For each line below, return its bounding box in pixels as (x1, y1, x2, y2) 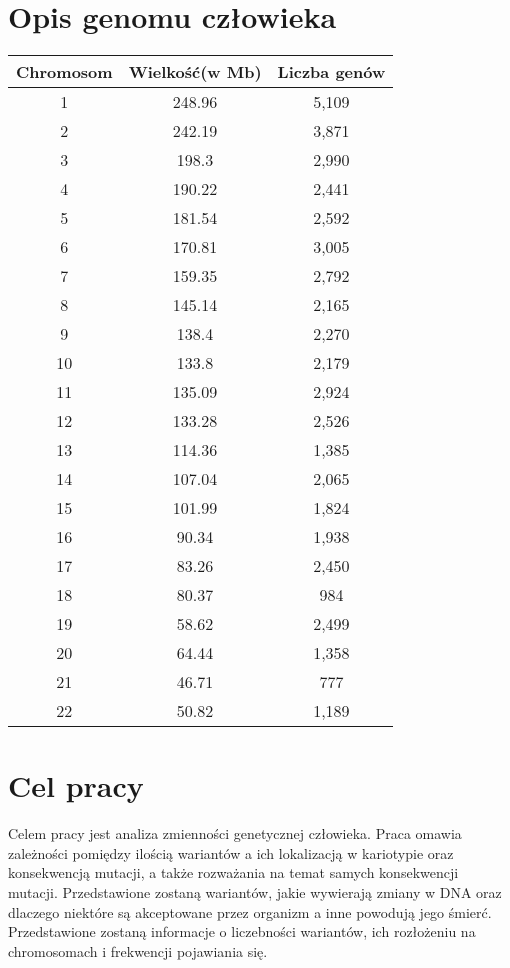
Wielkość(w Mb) (128, 60, 262, 84)
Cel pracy (8, 765, 144, 806)
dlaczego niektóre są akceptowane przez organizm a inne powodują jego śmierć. (8, 901, 492, 922)
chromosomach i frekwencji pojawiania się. (8, 940, 268, 961)
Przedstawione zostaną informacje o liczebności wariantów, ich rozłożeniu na (8, 921, 476, 942)
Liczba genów (277, 60, 386, 84)
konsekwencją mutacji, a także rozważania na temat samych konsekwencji (8, 862, 459, 883)
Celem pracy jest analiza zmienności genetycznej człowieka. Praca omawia (8, 823, 462, 844)
